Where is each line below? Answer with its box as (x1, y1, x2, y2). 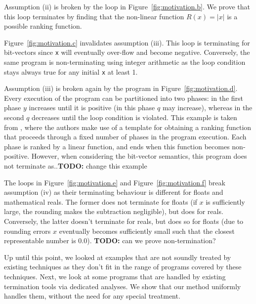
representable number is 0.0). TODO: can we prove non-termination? (4, 235, 216, 246)
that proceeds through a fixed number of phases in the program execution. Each (4, 131, 247, 142)
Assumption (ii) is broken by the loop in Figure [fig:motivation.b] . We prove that (4, 1, 251, 11)
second (4, 112, 24, 123)
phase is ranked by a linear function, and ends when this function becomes (4, 141, 230, 151)
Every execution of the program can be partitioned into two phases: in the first (4, 92, 244, 103)
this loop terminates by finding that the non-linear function (4, 11, 184, 21)
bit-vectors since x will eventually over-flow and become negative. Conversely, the (4, 47, 250, 57)
